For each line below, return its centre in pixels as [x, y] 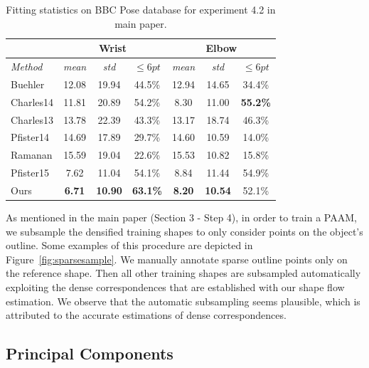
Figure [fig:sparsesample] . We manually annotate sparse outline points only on [177, 259]
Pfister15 [30, 173]
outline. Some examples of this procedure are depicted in [129, 245]
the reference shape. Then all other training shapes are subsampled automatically [183, 273]
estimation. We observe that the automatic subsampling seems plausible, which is [183, 301]
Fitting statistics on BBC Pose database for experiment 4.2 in [141, 9]
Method [27, 67]
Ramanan [32, 155]
